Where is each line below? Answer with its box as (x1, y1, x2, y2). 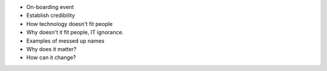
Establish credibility (26, 12, 75, 19)
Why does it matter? (26, 45, 77, 52)
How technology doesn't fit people (26, 20, 113, 27)
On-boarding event (26, 4, 74, 10)
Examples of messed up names (26, 37, 105, 45)
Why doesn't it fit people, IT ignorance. (26, 29, 124, 36)
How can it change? (26, 54, 76, 61)
